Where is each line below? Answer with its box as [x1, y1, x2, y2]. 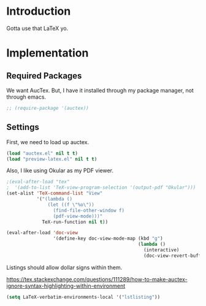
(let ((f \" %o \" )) [47, 201, 95, 208]
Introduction [6, 4, 71, 18]
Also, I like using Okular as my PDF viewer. [6, 167, 113, 174]
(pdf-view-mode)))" [53, 213, 103, 219]
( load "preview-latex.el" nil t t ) [6, 156, 97, 162]
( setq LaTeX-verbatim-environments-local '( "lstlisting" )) [6, 294, 161, 300]
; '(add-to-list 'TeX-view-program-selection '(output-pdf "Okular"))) [6, 185, 196, 191]
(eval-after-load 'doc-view [6, 230, 78, 236]
